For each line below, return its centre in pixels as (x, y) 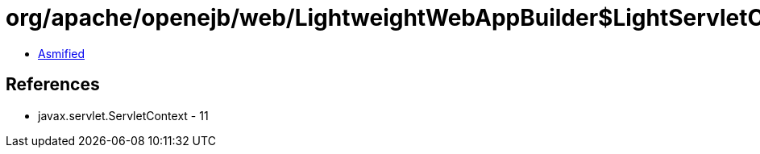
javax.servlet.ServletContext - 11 (123, 115)
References (53, 85)
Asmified (62, 53)
